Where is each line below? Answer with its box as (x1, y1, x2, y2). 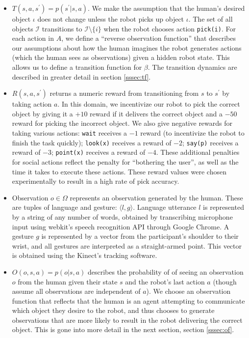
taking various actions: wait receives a (12, 128, 127, 138)
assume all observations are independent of (12, 286, 141, 296)
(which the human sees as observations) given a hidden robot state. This (12, 52, 230, 62)
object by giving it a (12, 108, 73, 118)
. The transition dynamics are (148, 62, 237, 72)
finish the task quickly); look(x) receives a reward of (12, 137, 172, 147)
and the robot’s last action (125, 276, 205, 286)
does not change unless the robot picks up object (37, 14, 184, 24)
